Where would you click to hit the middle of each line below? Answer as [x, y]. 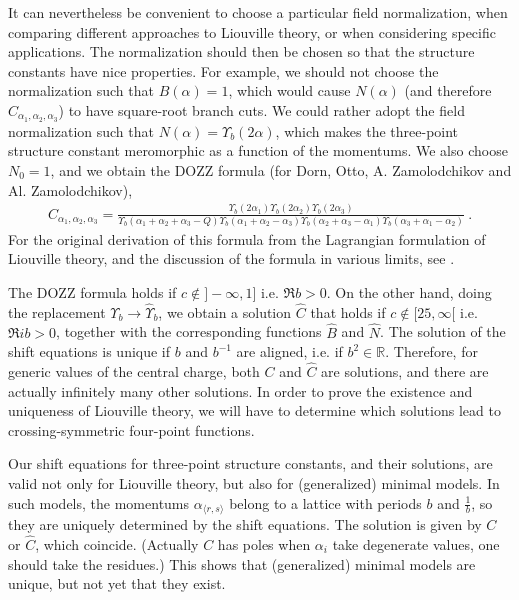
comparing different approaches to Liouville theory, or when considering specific [252, 31]
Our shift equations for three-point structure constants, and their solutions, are [250, 463]
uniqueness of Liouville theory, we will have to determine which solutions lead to [254, 410]
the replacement [57, 311]
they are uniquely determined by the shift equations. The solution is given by [245, 524]
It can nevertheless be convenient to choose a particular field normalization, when [258, 12]
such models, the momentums [99, 502]
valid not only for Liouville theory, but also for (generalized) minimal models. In [254, 483]
